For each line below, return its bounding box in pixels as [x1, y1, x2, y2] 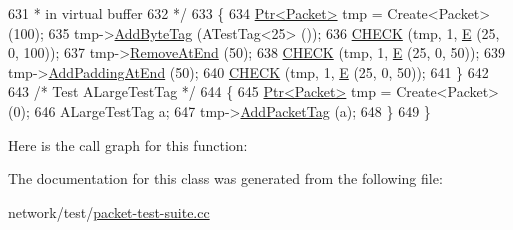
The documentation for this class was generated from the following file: [8, 168, 443, 189]
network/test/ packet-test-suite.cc [8, 201, 210, 222]
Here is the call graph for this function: [8, 134, 248, 155]
